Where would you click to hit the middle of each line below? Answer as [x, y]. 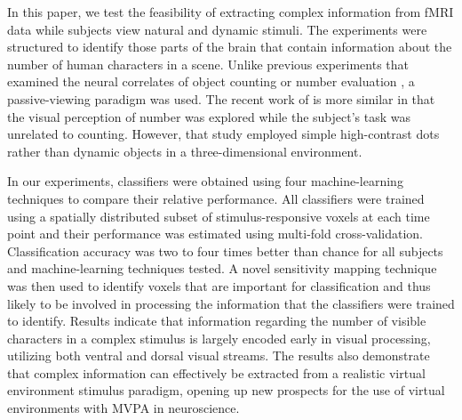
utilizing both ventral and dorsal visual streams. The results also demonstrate [219, 355]
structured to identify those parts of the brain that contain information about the [230, 47]
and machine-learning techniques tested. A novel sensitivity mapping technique [222, 268]
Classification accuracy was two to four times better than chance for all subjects [225, 250]
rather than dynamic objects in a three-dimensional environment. [185, 151]
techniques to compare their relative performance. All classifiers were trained [216, 198]
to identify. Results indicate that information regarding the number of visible [217, 321]
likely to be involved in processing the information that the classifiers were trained [231, 303]
